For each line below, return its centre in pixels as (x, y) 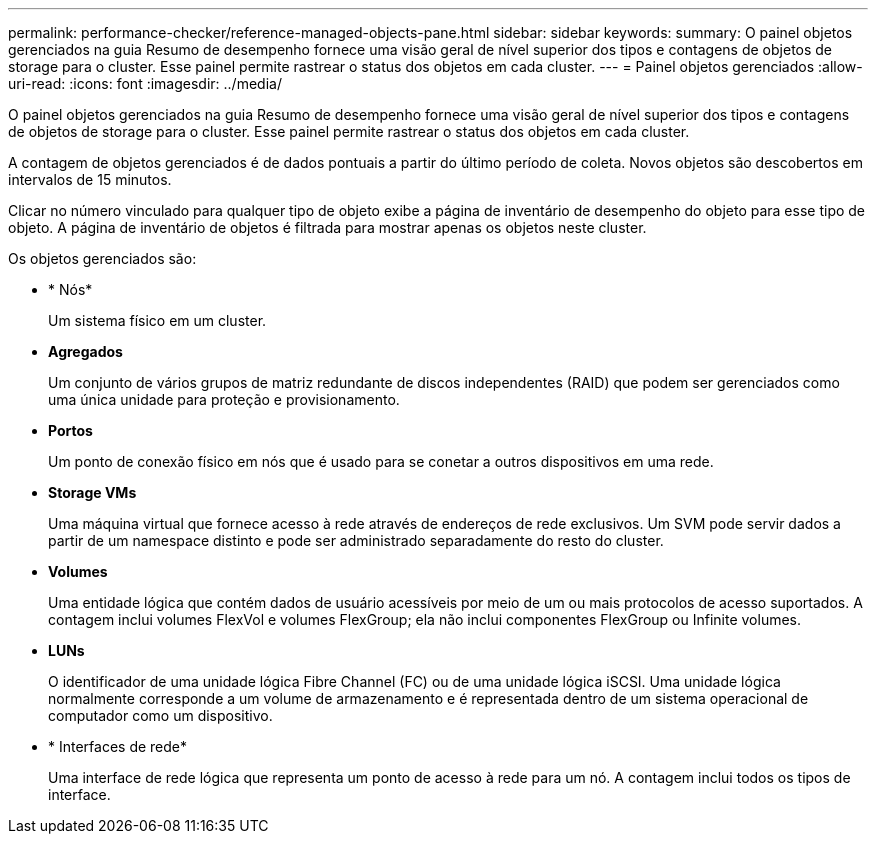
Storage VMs (92, 492)
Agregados (85, 351)
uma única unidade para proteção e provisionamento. (224, 399)
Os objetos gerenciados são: (102, 258)
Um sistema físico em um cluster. (157, 320)
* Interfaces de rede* (118, 746)
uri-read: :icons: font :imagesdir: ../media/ (145, 83)
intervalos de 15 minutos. (90, 179)
